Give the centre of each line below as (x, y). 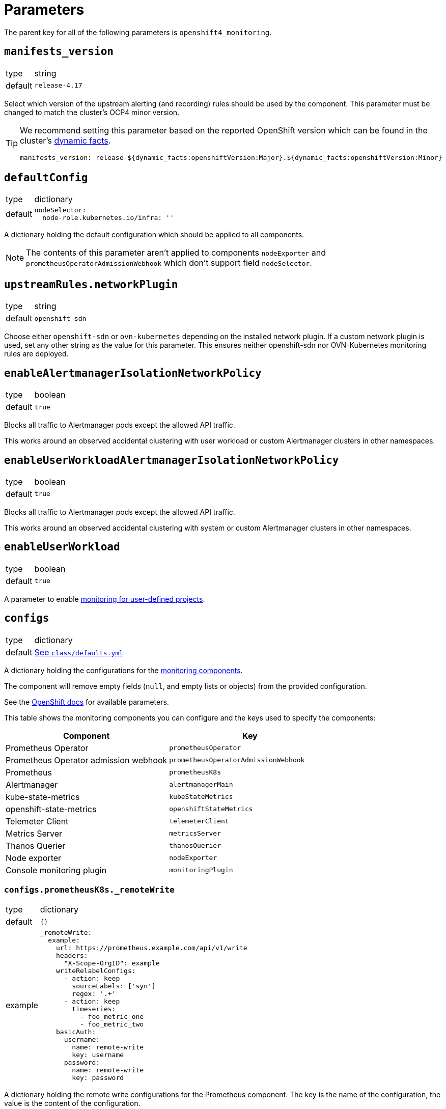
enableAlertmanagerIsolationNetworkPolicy (133, 373)
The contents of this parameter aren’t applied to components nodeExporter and (176, 253)
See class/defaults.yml (79, 652)
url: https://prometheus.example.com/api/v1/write (152, 948)
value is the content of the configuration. (72, 1103)
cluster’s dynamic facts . (65, 140)
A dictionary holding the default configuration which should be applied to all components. (154, 235)
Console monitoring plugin (56, 870)
